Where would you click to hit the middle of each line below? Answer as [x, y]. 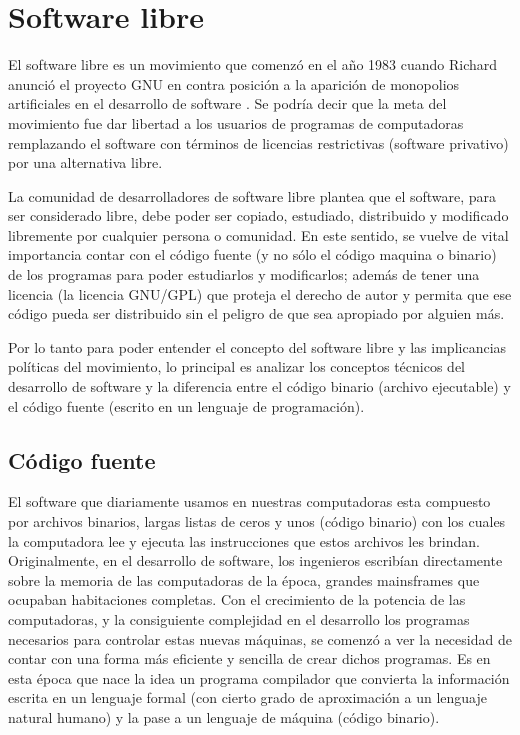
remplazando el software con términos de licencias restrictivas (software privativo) [258, 142]
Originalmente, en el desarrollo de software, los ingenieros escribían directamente [255, 560]
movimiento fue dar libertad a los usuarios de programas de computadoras [236, 122]
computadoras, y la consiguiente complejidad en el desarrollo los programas [239, 618]
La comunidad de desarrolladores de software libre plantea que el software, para [252, 195]
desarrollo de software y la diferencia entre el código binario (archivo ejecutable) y [259, 386]
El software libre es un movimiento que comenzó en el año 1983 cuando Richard [253, 64]
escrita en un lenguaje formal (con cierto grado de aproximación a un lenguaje [248, 697]
